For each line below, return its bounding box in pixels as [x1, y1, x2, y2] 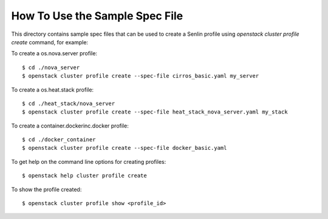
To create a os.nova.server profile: [11, 50, 97, 57]
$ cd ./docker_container [22, 136, 96, 143]
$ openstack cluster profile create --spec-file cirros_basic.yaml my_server [22, 73, 259, 79]
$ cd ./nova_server [22, 64, 80, 71]
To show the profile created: [11, 186, 82, 193]
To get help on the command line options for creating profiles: [11, 158, 166, 165]
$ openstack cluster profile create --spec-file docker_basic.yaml [22, 144, 227, 152]
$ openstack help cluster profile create [22, 172, 147, 179]
